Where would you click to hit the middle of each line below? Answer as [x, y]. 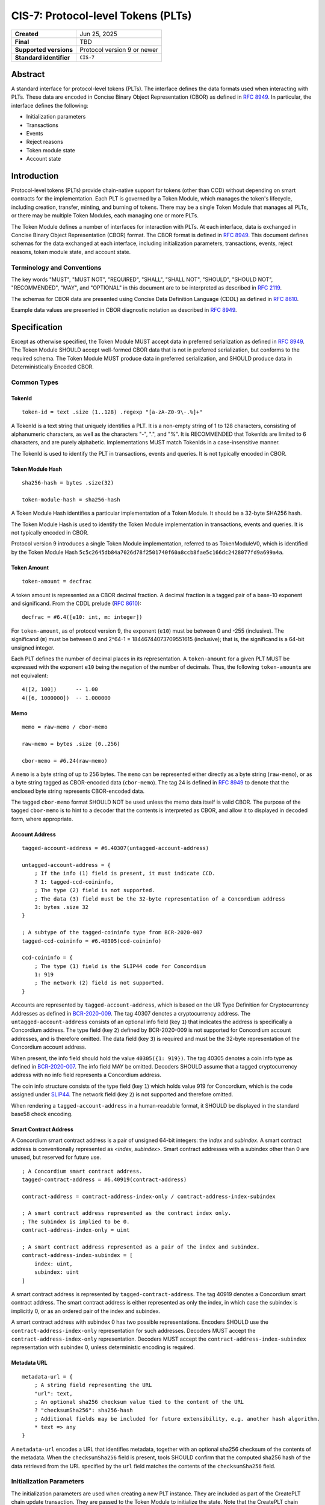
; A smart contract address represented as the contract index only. [127, 1213]
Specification [37, 327]
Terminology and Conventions [56, 267]
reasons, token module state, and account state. [71, 252]
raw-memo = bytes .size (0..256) [71, 744]
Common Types [35, 382]
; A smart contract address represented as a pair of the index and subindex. [141, 1247]
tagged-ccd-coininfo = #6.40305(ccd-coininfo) [92, 941]
